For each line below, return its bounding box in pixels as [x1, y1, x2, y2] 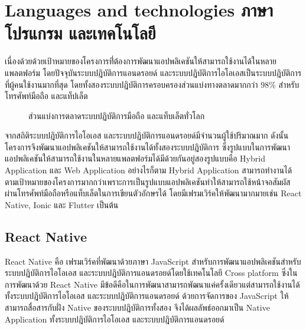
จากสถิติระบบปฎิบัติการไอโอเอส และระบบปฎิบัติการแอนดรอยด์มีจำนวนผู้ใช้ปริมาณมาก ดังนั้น [5, 129, 289, 142]
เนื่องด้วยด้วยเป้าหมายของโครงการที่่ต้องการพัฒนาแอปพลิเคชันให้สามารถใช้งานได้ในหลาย [5, 55, 276, 67]
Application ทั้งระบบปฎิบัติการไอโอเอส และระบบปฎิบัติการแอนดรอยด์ [5, 312, 224, 325]
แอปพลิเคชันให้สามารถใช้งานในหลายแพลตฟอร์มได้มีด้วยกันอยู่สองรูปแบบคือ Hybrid [5, 152, 265, 164]
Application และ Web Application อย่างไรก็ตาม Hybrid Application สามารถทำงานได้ [5, 164, 292, 176]
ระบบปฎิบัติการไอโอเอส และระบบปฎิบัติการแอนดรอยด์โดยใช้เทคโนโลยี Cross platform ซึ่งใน [5, 267, 298, 279]
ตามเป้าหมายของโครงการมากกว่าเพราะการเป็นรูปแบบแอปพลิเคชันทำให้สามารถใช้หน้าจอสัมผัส [5, 175, 291, 187]
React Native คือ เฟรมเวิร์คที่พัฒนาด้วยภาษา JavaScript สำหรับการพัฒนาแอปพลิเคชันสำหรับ [5, 255, 301, 267]
